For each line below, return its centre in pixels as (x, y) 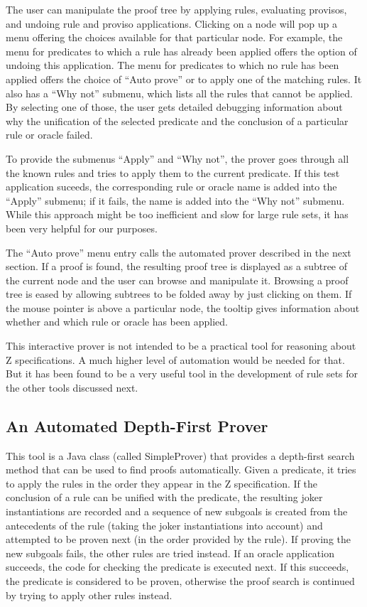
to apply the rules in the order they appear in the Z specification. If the (161, 483)
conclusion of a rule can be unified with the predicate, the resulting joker (164, 497)
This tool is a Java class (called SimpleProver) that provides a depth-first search (180, 455)
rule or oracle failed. (49, 135)
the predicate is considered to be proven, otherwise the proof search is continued (180, 580)
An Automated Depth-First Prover (137, 425)
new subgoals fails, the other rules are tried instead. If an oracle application (170, 553)
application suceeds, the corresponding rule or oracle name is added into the (171, 187)
